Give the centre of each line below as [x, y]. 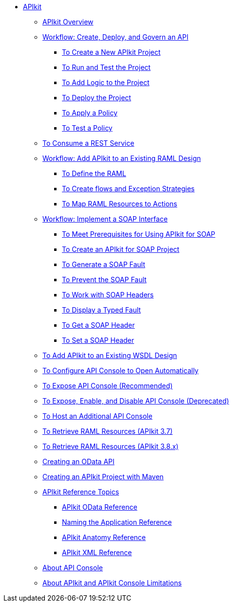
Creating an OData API [78, 461]
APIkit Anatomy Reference [104, 537]
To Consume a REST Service [88, 143]
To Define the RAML [94, 173]
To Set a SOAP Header [98, 340]
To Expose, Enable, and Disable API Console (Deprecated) [136, 401]
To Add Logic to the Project [106, 82]
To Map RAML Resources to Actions [120, 204]
